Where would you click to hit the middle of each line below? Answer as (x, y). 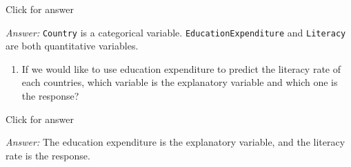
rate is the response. (48, 155)
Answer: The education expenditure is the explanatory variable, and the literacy (175, 142)
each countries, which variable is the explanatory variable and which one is (180, 82)
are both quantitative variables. (72, 46)
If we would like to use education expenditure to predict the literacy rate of (181, 68)
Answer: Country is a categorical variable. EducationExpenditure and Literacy (176, 32)
